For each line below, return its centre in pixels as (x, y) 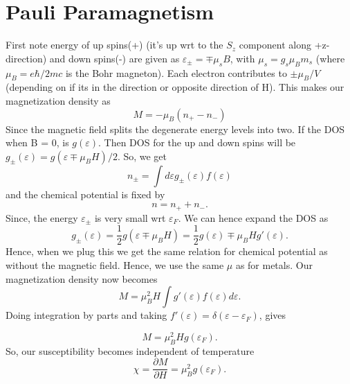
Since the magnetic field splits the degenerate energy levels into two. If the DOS (175, 129)
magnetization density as (58, 100)
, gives (273, 315)
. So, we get (142, 156)
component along (275, 45)
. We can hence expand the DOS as (253, 217)
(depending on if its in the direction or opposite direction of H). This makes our (175, 87)
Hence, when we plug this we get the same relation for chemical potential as (167, 251)
